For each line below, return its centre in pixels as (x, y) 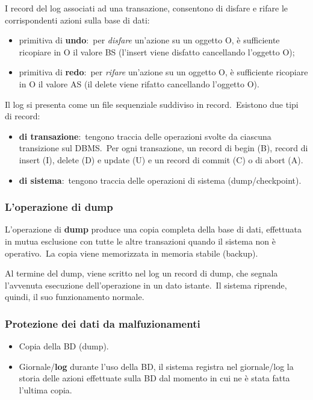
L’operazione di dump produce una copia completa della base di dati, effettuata (153, 229)
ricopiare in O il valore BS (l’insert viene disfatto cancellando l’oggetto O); (157, 52)
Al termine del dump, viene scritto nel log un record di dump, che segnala (141, 273)
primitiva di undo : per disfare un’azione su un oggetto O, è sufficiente (149, 40)
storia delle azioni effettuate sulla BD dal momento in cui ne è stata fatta (154, 378)
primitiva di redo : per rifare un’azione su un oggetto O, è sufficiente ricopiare (163, 72)
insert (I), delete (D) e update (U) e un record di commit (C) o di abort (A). (161, 159)
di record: (23, 116)
